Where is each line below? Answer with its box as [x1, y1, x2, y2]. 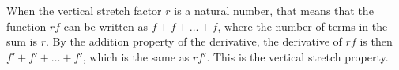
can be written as [63, 17, 148, 34]
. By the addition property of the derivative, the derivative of [46, 33, 342, 50]
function [6, 17, 47, 34]
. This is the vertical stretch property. [206, 48, 389, 64]
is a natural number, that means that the [174, 2, 374, 18]
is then [359, 33, 393, 50]
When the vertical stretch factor [6, 2, 162, 18]
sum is [6, 33, 38, 50]
